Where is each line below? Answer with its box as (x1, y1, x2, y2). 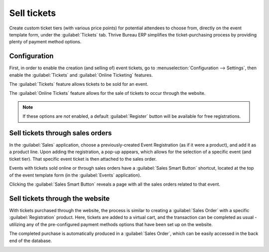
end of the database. (9, 238, 52, 244)
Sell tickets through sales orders (9, 129, 112, 137)
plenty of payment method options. (9, 39, 82, 45)
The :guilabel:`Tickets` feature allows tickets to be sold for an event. (9, 81, 148, 87)
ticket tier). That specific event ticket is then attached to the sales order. (9, 156, 157, 162)
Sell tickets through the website (9, 194, 110, 203)
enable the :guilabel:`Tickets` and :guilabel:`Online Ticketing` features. (9, 72, 153, 78)
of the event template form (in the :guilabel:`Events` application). (9, 172, 141, 178)
